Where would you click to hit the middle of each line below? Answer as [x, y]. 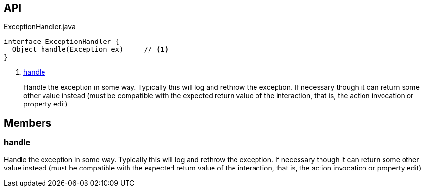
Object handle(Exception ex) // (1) [90, 50]
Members [28, 123]
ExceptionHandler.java [40, 27]
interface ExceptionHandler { [62, 42]
